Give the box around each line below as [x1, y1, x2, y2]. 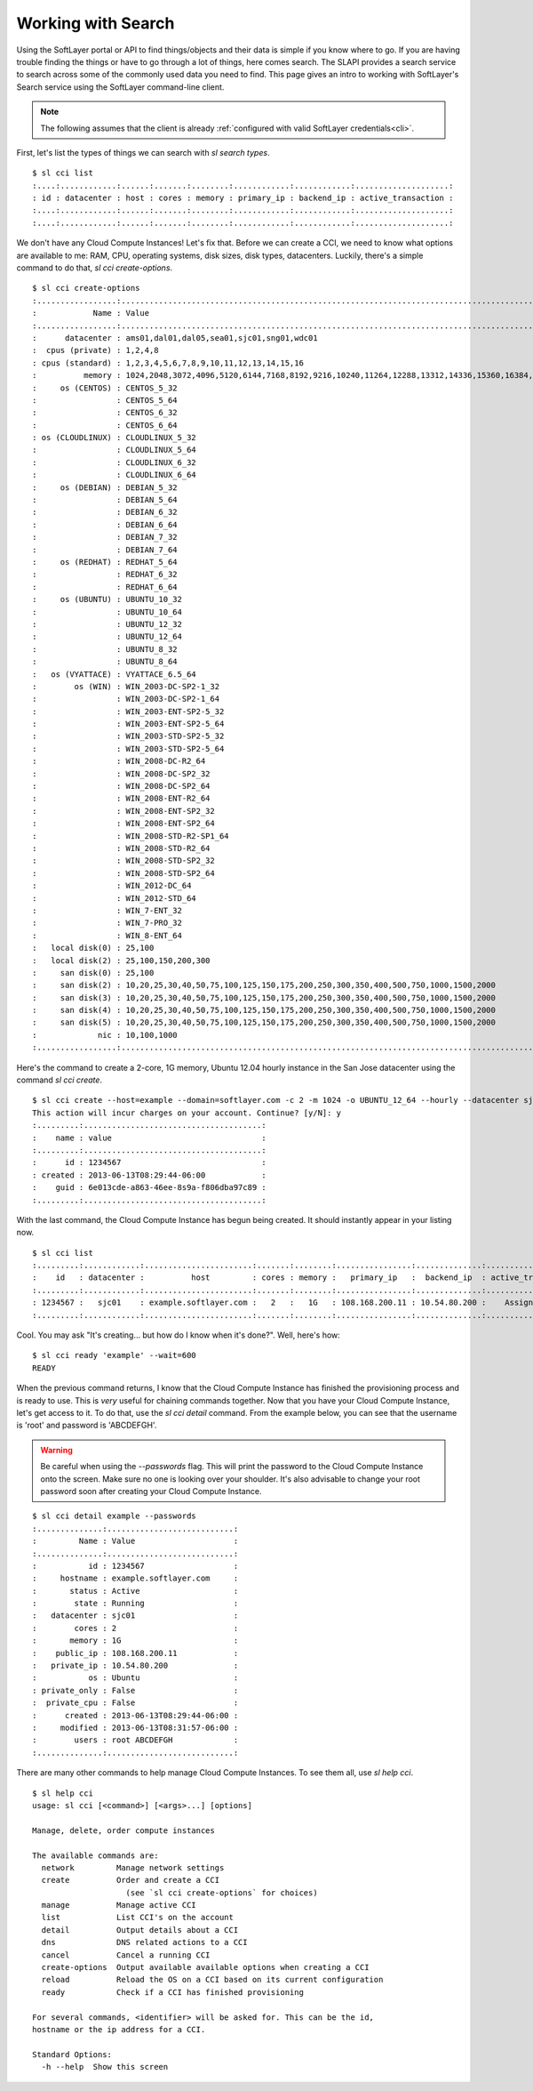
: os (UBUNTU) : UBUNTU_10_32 [32, 594, 182, 605]
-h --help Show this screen [41, 2062, 169, 2072]
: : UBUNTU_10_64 [32, 607, 182, 617]
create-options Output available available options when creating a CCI [41, 1962, 370, 1973]
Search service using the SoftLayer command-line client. [16, 81, 225, 92]
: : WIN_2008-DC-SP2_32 [32, 768, 211, 778]
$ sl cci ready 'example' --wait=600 [32, 1350, 197, 1361]
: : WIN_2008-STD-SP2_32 [32, 856, 215, 866]
